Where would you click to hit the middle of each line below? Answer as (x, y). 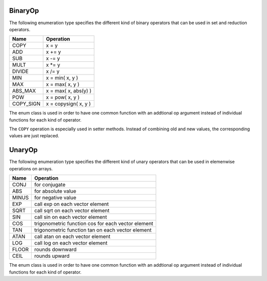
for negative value (55, 198)
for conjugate (50, 185)
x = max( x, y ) (63, 84)
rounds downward (55, 249)
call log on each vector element (71, 243)
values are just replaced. (34, 136)
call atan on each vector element (72, 237)
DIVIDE (21, 72)
